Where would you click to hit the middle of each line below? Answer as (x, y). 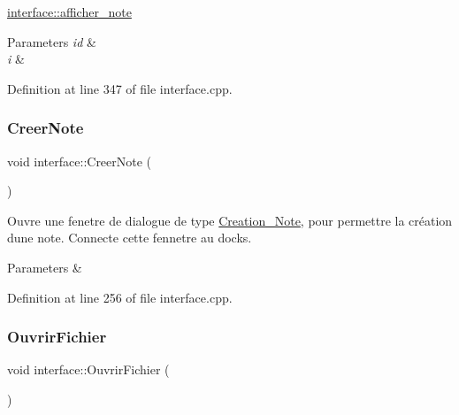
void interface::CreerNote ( (80, 161)
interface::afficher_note (69, 12)
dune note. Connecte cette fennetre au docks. (130, 238)
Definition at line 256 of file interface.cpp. (120, 297)
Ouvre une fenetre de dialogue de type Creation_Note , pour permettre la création (230, 220)
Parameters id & (52, 41)
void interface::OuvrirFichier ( (88, 369)
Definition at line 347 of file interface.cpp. (120, 88)
